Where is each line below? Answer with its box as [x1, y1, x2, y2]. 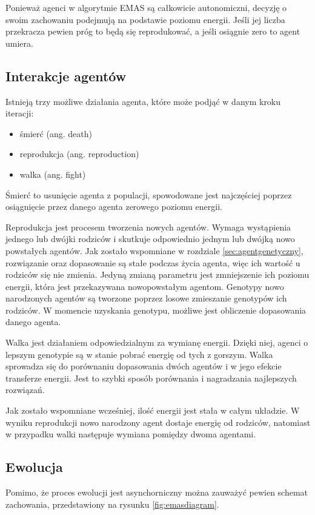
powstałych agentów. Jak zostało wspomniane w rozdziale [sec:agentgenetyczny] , [5, 244, 303, 257]
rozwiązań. [5, 383, 45, 396]
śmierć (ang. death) [19, 127, 92, 140]
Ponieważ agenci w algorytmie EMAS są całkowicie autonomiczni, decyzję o [5, 1, 287, 13]
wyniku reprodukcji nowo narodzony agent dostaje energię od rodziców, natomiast [5, 416, 311, 428]
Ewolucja [5, 457, 63, 476]
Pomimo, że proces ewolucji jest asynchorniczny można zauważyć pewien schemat [5, 486, 308, 499]
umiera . [5, 36, 33, 49]
